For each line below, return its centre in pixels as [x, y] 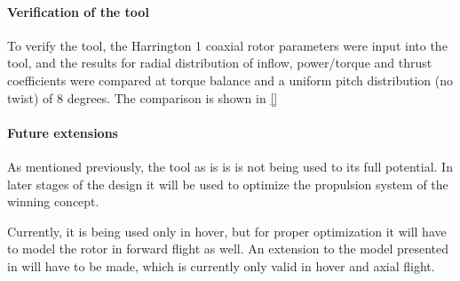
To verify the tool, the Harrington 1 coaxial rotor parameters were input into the [227, 45]
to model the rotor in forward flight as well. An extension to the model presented [228, 249]
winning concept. [53, 201]
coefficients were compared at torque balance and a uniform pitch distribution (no [230, 80]
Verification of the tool [78, 11]
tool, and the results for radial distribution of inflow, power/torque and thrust [220, 63]
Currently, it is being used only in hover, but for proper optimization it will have [227, 231]
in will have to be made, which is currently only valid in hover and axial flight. [221, 265]
